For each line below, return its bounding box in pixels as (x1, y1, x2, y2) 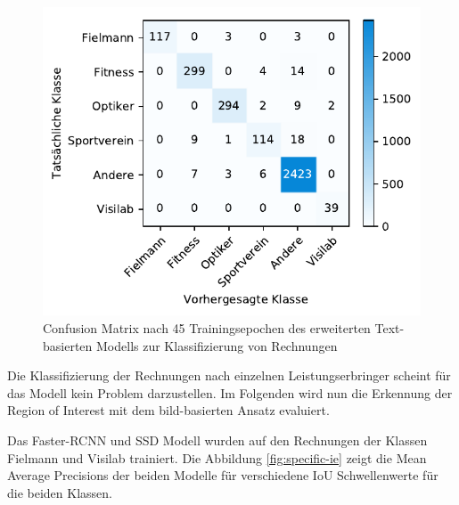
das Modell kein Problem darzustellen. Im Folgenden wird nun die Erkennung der (7, 383, 453, 402)
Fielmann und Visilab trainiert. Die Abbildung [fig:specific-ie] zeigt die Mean (7, 448, 427, 467)
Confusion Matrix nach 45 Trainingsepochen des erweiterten (43, 319, 371, 337)
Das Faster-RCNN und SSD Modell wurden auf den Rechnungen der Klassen (7, 430, 428, 449)
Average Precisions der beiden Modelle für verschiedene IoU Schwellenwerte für (7, 466, 439, 485)
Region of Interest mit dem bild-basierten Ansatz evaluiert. (7, 401, 330, 419)
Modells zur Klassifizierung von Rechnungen (96, 336, 338, 354)
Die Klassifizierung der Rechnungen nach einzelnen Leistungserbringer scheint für (7, 366, 451, 385)
